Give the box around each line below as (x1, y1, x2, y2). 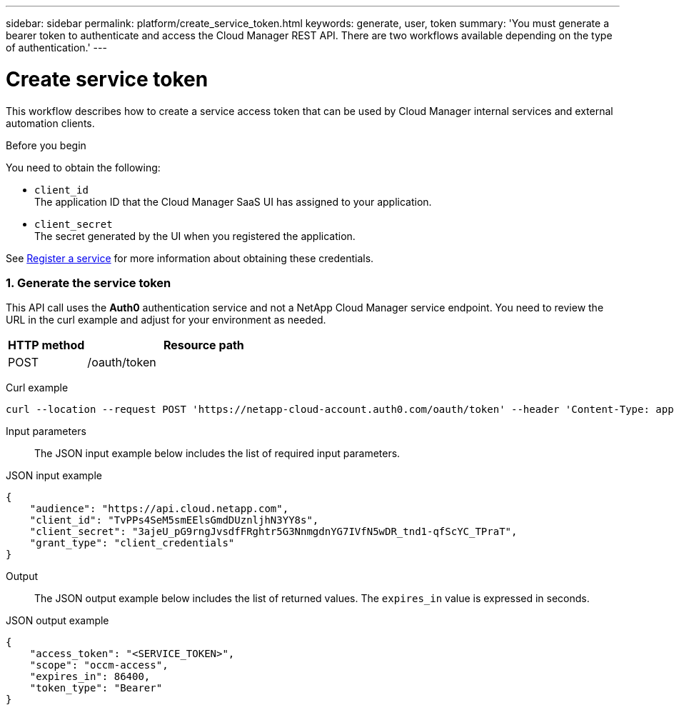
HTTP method (8, 338, 85, 353)
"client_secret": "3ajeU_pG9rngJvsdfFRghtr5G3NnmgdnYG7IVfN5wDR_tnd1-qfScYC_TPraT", (29, 526, 518, 538)
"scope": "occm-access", (29, 659, 168, 671)
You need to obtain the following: (6, 161, 161, 174)
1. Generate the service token (6, 275, 171, 290)
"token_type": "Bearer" (29, 682, 163, 694)
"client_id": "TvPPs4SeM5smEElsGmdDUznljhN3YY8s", (29, 514, 319, 526)
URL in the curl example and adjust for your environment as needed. (6, 314, 326, 326)
